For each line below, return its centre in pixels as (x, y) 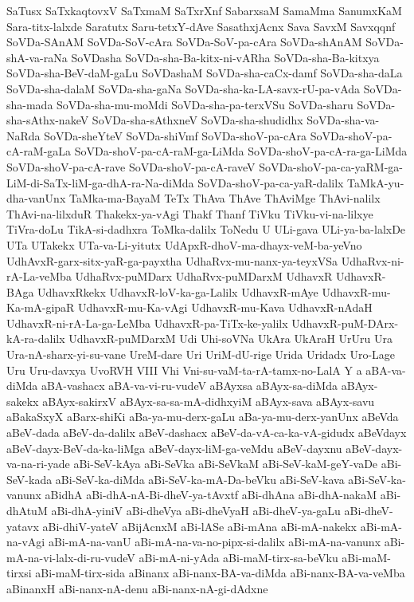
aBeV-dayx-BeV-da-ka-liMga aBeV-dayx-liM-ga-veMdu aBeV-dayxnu (174, 448)
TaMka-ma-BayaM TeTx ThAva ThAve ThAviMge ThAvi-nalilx (225, 198)
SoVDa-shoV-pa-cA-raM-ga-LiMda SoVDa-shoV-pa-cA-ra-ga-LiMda (241, 151)
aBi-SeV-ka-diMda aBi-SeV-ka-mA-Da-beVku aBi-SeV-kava (200, 479)
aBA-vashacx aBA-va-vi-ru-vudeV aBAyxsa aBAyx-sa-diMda (189, 386)
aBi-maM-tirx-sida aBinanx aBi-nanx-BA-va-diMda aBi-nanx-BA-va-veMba (220, 573)
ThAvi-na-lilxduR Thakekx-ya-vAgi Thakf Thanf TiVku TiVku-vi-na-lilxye (190, 213)
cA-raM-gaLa (39, 151)
